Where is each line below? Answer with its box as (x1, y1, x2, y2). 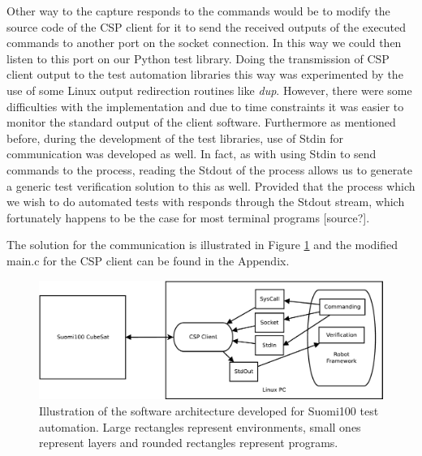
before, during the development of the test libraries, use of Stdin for (6, 129, 344, 146)
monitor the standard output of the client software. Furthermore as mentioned (6, 114, 396, 131)
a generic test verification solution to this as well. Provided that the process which (6, 177, 416, 194)
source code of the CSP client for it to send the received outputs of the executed (6, 18, 407, 35)
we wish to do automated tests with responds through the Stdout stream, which (6, 193, 405, 210)
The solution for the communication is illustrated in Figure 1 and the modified (6, 236, 398, 253)
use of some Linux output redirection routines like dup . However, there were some (6, 81, 412, 98)
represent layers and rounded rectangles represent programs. (39, 434, 338, 451)
